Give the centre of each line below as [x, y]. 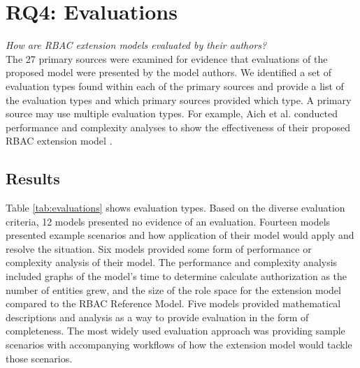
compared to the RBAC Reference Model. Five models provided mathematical [173, 303]
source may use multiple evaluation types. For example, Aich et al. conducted [172, 113]
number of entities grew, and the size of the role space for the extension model [173, 289]
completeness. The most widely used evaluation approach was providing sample [175, 331]
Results [33, 178]
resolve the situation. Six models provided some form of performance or [159, 248]
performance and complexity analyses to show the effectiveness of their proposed [178, 127]
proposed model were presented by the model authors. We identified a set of [168, 72]
